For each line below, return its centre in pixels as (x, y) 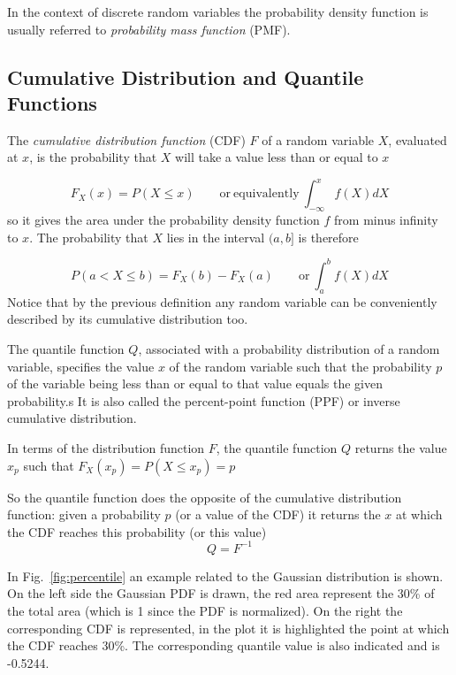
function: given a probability (84, 514)
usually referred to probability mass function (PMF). (149, 29)
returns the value (401, 447)
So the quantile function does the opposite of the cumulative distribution (205, 497)
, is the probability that (93, 157)
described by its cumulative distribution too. (128, 319)
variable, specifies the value (81, 366)
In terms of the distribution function (106, 447)
